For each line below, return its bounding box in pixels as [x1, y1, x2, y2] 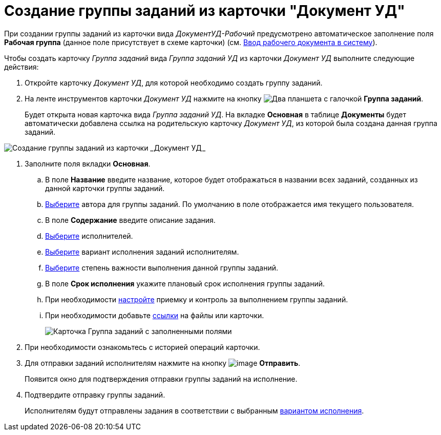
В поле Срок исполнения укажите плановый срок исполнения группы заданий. [45, 279, 325, 288]
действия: [4, 62, 39, 71]
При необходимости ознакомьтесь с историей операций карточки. [25, 342, 260, 351]
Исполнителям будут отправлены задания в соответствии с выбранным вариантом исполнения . [25, 406, 364, 415]
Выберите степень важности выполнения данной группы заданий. [45, 263, 279, 272]
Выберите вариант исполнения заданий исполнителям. [45, 247, 239, 256]
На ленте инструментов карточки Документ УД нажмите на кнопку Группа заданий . [25, 94, 424, 103]
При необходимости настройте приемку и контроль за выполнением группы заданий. [45, 295, 348, 304]
